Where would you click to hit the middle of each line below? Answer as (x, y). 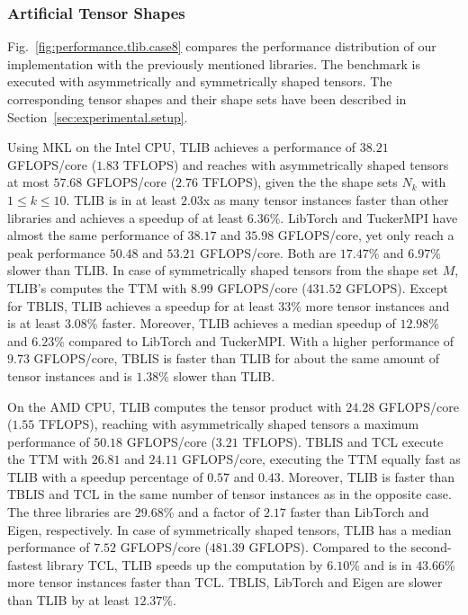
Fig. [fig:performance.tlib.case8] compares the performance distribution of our (222, 46)
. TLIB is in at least (121, 199)
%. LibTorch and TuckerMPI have (364, 217)
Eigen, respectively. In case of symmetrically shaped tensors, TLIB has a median (229, 529)
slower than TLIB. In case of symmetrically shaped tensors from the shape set (223, 270)
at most (28, 182)
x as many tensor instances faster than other (326, 199)
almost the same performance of (95, 235)
